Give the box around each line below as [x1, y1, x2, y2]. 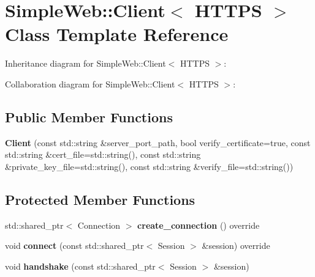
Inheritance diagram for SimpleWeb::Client [5, 57, 166, 70]
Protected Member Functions [5, 190, 195, 209]
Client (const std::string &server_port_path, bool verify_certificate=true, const [5, 136, 311, 149]
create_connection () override [137, 218, 260, 231]
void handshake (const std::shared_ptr [5, 259, 156, 272]
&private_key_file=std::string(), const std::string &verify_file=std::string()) [5, 160, 294, 172]
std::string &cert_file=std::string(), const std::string [5, 148, 201, 161]
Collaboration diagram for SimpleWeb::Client [5, 77, 175, 90]
